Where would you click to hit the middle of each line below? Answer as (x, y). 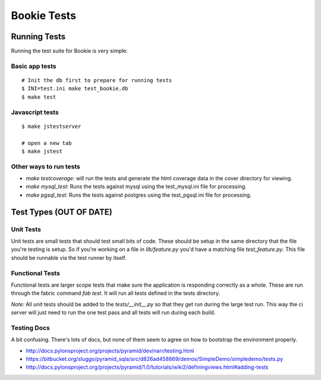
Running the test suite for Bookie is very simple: (69, 51)
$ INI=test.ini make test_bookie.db (75, 89)
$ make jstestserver (51, 126)
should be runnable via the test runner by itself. (69, 257)
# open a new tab (47, 143)
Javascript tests (35, 112)
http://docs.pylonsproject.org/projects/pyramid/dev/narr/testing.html (110, 350)
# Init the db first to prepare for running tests (97, 81)
